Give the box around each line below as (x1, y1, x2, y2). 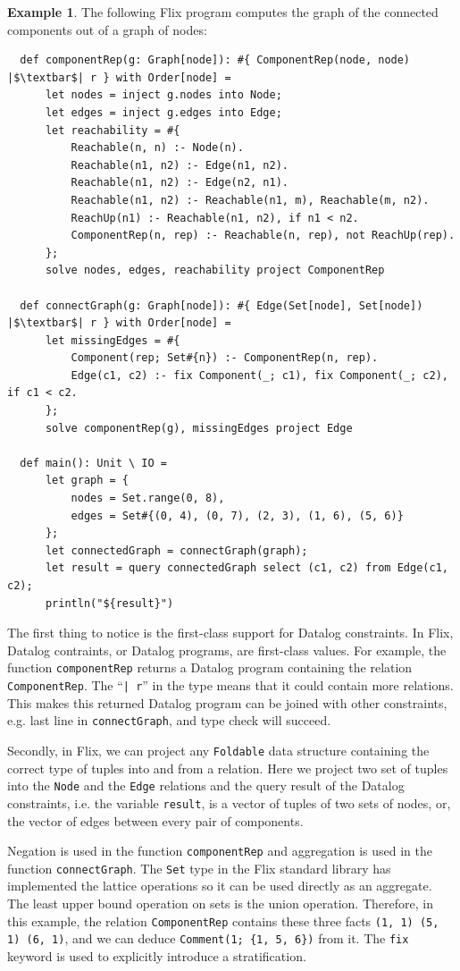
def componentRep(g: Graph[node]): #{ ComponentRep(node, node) (20, 54, 411, 67)
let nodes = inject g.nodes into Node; (45, 89, 282, 102)
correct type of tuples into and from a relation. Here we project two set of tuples (7, 758, 448, 777)
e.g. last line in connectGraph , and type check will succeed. (7, 711, 331, 730)
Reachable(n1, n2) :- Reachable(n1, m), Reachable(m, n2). (71, 193, 430, 207)
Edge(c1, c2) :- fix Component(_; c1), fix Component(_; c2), (71, 368, 448, 382)
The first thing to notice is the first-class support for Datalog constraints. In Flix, (7, 623, 454, 642)
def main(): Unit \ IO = (20, 456, 167, 469)
